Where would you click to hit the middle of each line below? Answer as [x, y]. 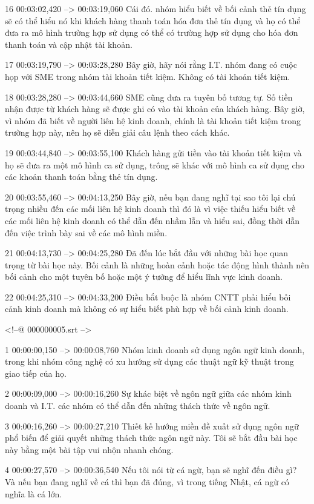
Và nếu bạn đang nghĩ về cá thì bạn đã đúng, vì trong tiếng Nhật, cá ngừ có [147, 482]
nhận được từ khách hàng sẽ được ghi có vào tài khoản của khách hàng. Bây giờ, [155, 109]
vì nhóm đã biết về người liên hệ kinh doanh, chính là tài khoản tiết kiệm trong [153, 120]
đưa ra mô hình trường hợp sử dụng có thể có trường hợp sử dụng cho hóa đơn [152, 32]
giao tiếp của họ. [36, 373]
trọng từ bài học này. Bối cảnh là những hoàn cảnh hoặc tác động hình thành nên [157, 264]
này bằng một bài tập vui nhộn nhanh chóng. [89, 449]
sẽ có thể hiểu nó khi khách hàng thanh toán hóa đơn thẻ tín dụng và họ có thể [153, 20]
